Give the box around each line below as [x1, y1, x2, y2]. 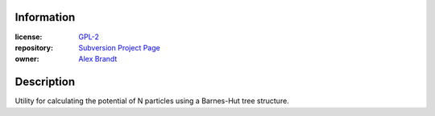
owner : [14, 54, 39, 64]
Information [14, 10, 76, 24]
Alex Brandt [78, 54, 118, 64]
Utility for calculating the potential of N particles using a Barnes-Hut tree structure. [14, 96, 289, 106]
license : [14, 32, 43, 42]
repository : [14, 42, 54, 52]
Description [14, 75, 76, 89]
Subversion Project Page [78, 42, 160, 52]
